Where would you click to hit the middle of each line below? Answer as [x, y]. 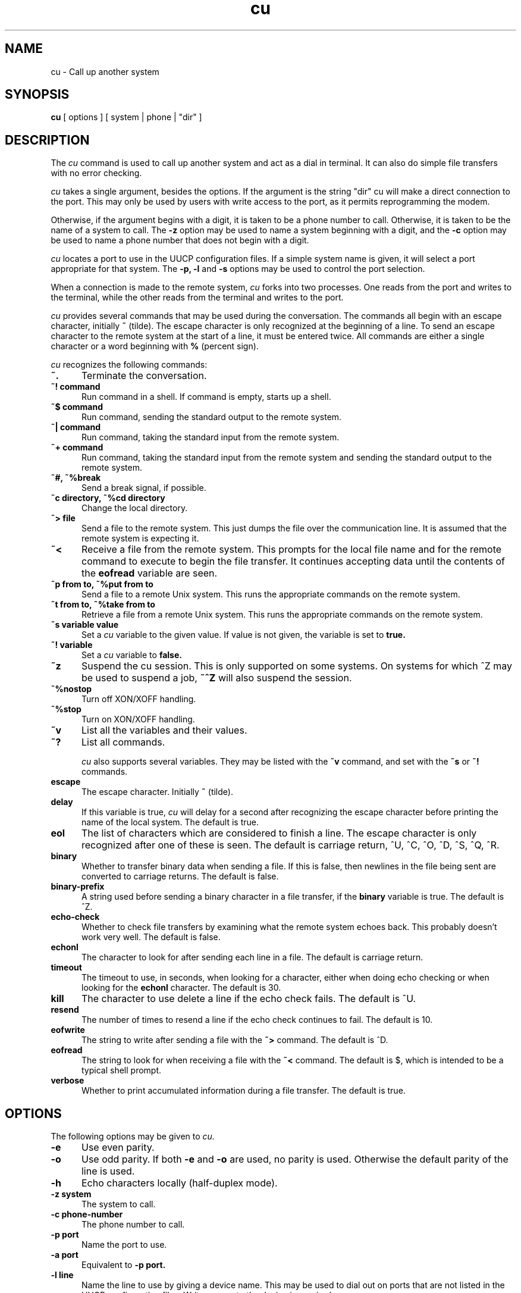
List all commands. [123, 742]
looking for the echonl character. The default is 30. [181, 988]
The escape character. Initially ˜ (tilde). [157, 792]
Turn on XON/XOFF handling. [138, 719]
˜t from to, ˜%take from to [103, 605]
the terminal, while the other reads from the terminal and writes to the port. [197, 298]
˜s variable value [85, 625]
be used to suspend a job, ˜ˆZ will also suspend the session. [216, 678]
